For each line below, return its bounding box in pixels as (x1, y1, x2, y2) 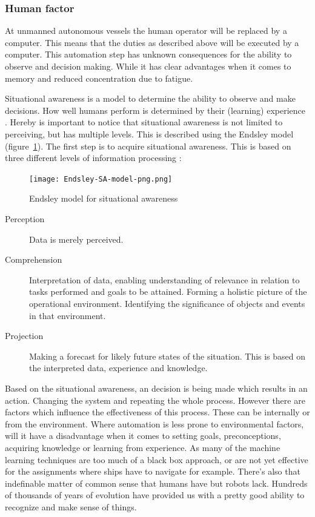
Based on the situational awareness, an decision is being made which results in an (5, 381, 308, 394)
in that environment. (29, 309, 106, 321)
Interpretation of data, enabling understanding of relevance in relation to (29, 273, 300, 286)
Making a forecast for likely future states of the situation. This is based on (29, 349, 306, 362)
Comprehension (5, 253, 62, 266)
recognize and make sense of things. (5, 500, 137, 513)
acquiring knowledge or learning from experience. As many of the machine (5, 441, 280, 453)
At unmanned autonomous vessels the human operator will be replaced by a (5, 24, 287, 37)
